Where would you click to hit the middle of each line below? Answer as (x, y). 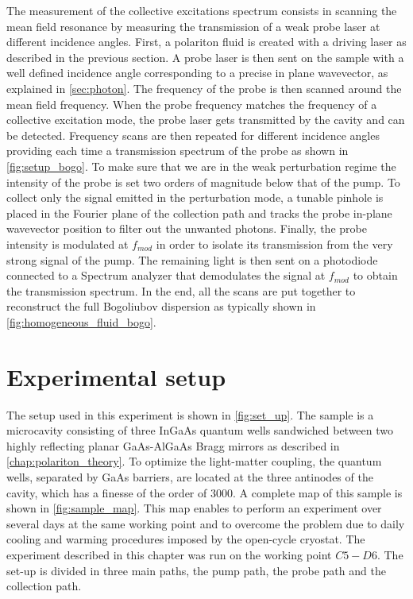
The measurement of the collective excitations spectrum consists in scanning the (202, 10)
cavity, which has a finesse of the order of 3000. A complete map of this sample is (205, 492)
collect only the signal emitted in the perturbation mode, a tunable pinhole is (195, 197)
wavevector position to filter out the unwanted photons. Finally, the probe (187, 228)
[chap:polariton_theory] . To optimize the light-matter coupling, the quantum (194, 461)
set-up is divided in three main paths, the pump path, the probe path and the (196, 570)
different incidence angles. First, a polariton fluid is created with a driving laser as (206, 42)
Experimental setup (116, 376)
